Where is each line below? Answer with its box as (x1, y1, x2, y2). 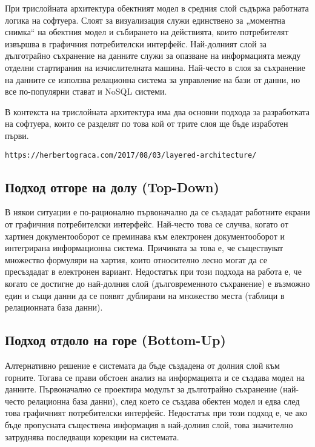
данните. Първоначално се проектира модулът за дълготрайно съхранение (5, 383, 277, 395)
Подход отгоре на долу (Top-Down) (5, 177, 219, 196)
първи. (5, 129, 29, 141)
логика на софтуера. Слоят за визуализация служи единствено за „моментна (5, 13, 285, 26)
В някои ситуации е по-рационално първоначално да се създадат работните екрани (5, 206, 310, 218)
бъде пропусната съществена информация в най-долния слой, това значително (5, 418, 293, 431)
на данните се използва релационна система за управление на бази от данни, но (5, 73, 300, 86)
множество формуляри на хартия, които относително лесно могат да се (5, 253, 267, 266)
